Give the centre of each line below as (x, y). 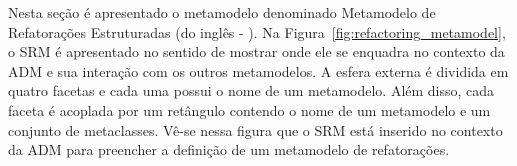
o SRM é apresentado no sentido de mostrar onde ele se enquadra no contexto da (256, 51)
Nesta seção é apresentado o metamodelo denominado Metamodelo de (222, 12)
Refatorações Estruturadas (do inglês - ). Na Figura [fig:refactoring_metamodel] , (257, 31)
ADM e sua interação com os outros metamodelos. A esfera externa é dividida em (258, 70)
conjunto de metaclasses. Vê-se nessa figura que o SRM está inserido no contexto (255, 129)
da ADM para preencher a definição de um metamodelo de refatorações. (229, 149)
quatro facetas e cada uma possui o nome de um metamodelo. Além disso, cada (251, 90)
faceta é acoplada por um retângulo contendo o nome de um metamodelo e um (249, 109)
